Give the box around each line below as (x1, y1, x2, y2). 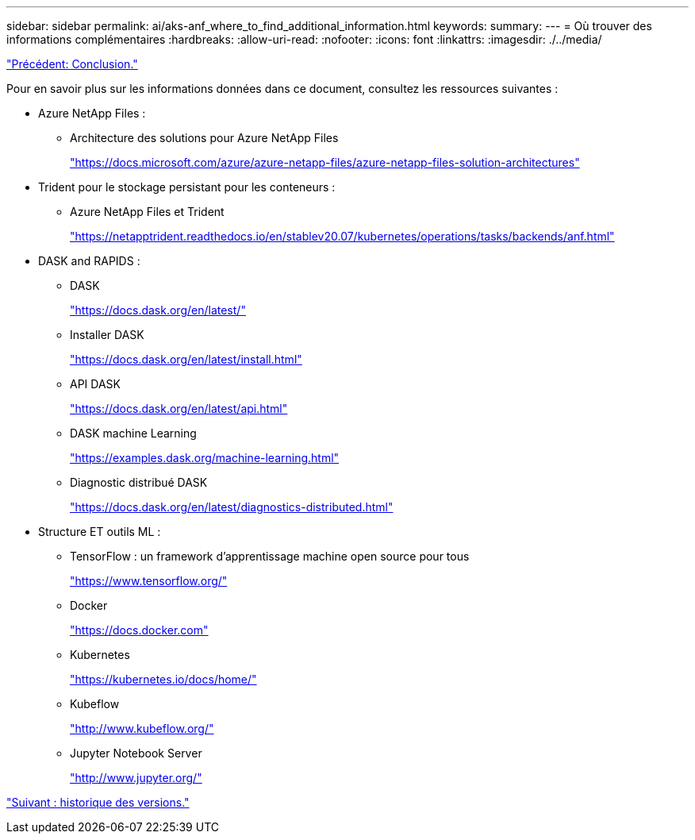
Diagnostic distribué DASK (70, 476, 208, 489)
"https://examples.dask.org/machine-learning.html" (70, 451, 340, 464)
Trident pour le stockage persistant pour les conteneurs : (38, 180, 336, 194)
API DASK (70, 377, 121, 391)
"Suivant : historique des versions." (6, 796, 190, 809)
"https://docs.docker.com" (70, 623, 209, 637)
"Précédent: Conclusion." (6, 57, 138, 71)
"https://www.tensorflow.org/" (70, 574, 228, 588)
